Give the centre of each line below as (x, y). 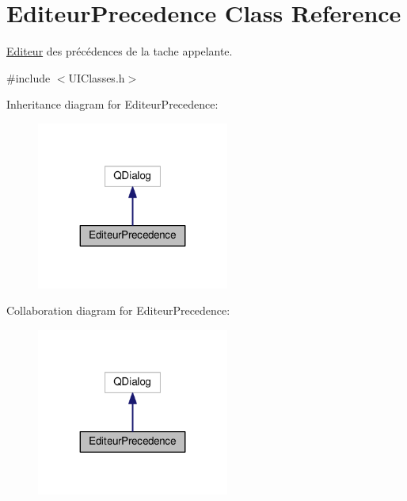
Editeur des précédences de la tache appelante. (120, 51)
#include (29, 77)
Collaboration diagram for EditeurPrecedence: (118, 310)
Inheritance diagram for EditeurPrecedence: (112, 104)
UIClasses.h (97, 77)
